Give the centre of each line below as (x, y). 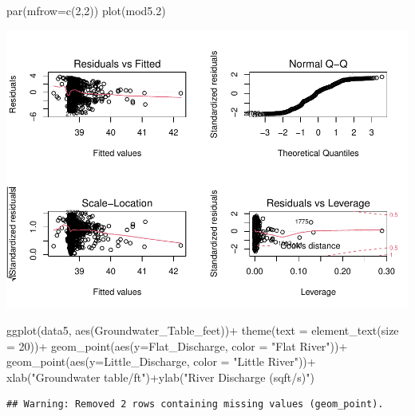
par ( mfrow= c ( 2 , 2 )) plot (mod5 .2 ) (86, 10)
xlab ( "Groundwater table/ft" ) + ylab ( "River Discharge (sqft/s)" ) (160, 377)
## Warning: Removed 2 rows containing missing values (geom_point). (195, 404)
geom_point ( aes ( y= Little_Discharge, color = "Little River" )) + (161, 361)
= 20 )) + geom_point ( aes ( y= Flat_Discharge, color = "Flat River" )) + (177, 345)
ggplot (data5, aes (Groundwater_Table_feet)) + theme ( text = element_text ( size (203, 330)
